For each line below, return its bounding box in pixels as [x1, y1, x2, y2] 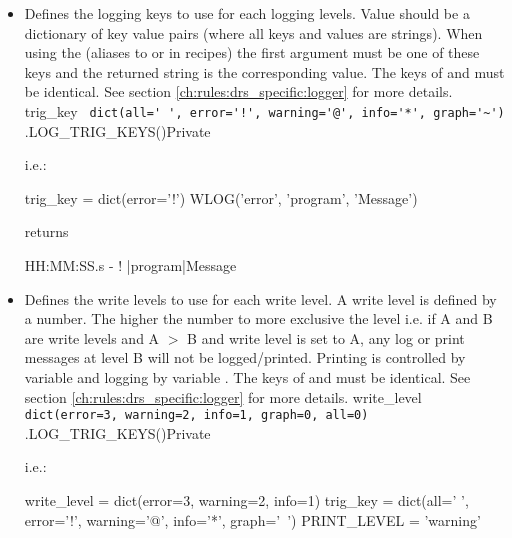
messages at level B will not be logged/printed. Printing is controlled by [24, 347, 466, 368]
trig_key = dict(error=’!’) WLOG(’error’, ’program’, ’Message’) [24, 187, 418, 208]
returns [24, 221, 69, 242]
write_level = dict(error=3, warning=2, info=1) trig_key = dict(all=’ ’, [24, 490, 469, 511]
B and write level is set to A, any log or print [187, 327, 465, 348]
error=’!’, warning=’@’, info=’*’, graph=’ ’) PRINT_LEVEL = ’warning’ [24, 509, 481, 530]
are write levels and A [24, 327, 160, 348]
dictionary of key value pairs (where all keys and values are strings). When [24, 22, 483, 43]
